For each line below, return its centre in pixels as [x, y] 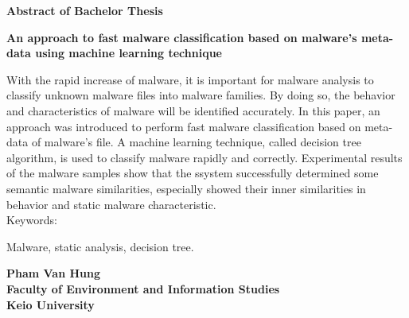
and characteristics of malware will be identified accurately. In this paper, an [193, 110]
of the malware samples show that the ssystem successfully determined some [193, 173]
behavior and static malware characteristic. [111, 204]
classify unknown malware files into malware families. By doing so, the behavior [201, 95]
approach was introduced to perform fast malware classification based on [184, 126]
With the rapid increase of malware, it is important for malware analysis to [190, 79]
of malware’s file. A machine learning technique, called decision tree [196, 142]
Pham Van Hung [54, 273]
